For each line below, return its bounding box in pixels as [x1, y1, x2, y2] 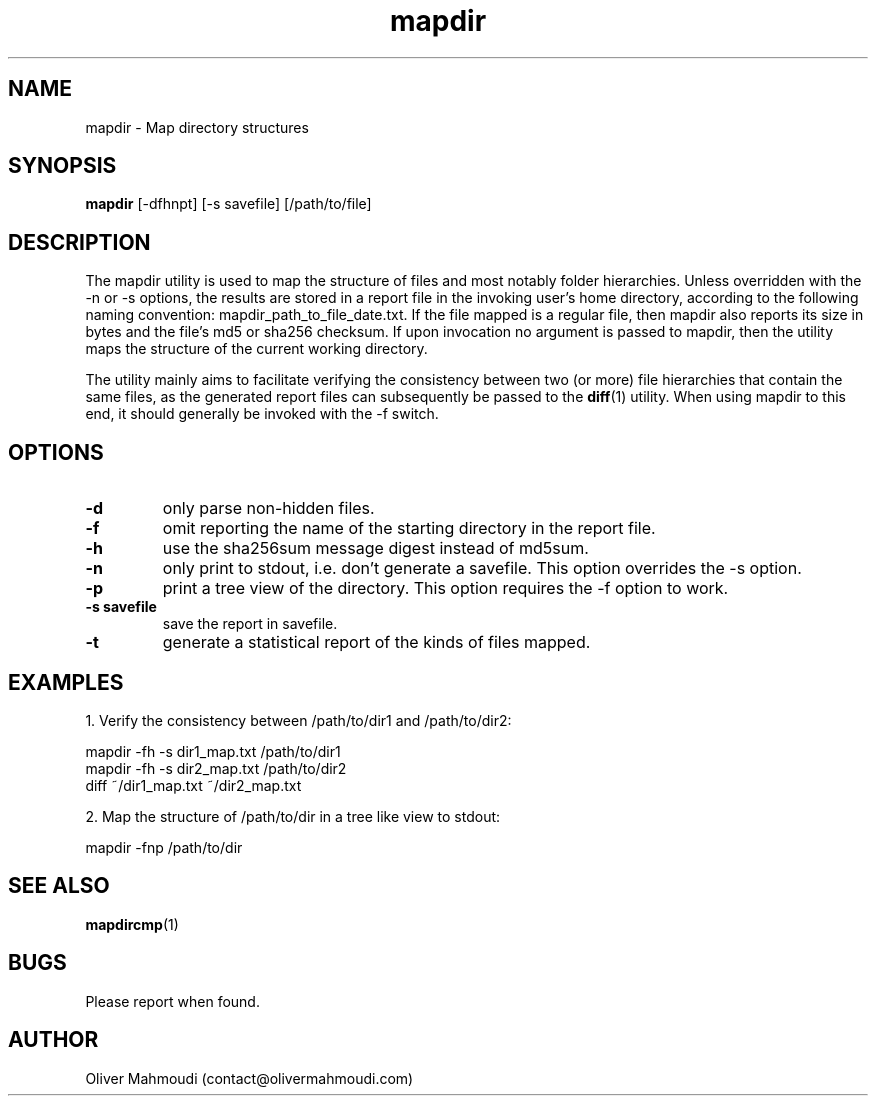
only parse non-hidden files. [162, 498, 375, 519]
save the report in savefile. [162, 615, 338, 633]
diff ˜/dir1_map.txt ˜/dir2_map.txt [85, 776, 302, 794]
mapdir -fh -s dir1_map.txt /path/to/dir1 [85, 742, 341, 760]
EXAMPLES [8, 669, 124, 695]
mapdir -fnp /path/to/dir [85, 838, 243, 856]
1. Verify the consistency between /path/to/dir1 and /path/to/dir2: [85, 711, 512, 729]
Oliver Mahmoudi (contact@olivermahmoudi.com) [85, 1069, 414, 1087]
